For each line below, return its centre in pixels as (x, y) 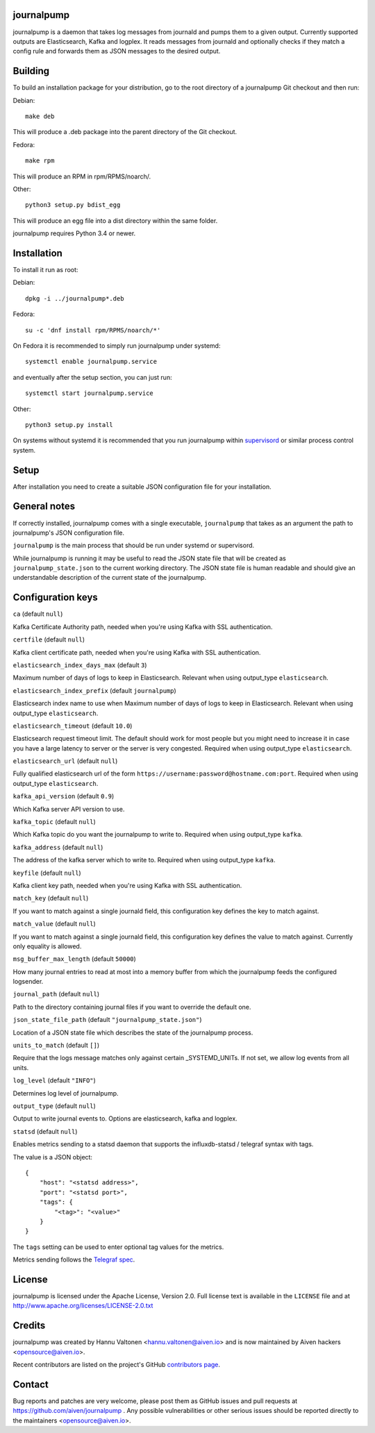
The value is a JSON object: (53, 1157)
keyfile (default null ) (47, 873)
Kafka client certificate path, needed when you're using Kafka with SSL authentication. (137, 652)
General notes (44, 506)
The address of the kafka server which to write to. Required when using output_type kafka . (144, 860)
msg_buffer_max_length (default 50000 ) (75, 959)
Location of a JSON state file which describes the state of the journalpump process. (133, 1032)
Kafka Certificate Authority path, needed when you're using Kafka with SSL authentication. (143, 627)
